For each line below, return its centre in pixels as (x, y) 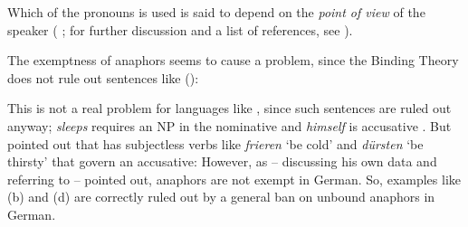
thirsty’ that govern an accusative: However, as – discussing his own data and (222, 161)
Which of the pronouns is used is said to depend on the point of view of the (216, 12)
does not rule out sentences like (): (103, 77)
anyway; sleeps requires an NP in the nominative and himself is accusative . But (229, 125)
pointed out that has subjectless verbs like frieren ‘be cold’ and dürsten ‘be (215, 143)
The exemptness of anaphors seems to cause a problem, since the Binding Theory (233, 60)
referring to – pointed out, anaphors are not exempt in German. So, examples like (234, 179)
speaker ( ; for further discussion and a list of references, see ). (180, 29)
